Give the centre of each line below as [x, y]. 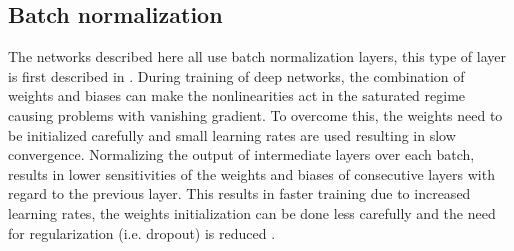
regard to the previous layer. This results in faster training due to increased [239, 193]
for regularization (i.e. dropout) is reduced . [142, 232]
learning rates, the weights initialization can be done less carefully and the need [252, 212]
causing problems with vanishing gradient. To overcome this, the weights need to [255, 114]
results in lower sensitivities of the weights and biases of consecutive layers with [251, 173]
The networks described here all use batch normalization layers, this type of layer [257, 56]
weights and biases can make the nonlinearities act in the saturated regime [237, 95]
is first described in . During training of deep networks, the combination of [236, 75]
